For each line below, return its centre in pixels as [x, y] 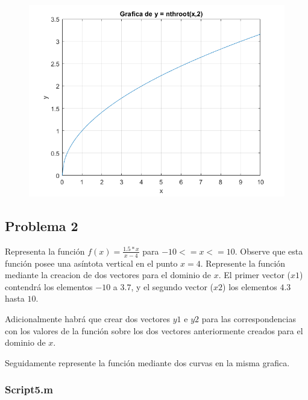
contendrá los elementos [49, 286]
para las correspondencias [249, 319]
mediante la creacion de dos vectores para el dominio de [108, 275]
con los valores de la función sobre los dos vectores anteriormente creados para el [154, 330]
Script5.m [29, 389]
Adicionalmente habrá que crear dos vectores [88, 319]
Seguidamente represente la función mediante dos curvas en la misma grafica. [147, 362]
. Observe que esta [269, 251]
